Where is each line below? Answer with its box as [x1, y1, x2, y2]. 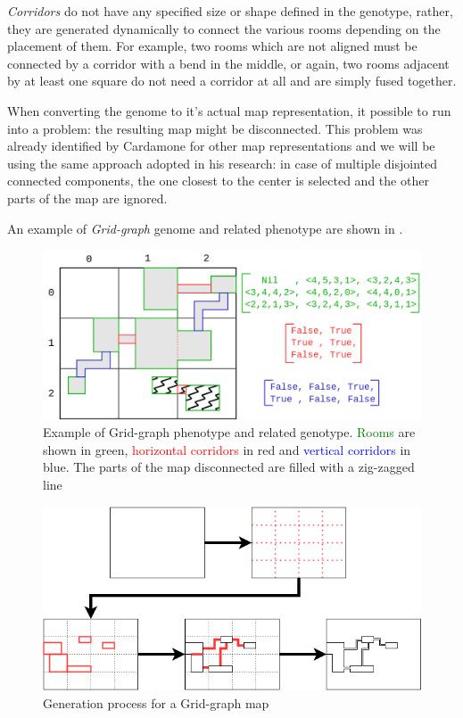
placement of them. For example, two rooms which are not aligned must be [7, 37, 418, 55]
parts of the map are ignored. [7, 188, 168, 207]
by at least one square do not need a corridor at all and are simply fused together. [7, 71, 457, 90]
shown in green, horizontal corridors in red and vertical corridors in [43, 440, 411, 458]
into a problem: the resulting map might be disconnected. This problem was [7, 119, 423, 137]
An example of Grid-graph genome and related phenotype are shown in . [7, 219, 403, 237]
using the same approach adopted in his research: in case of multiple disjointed [7, 153, 438, 172]
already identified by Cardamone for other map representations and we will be [7, 136, 435, 155]
